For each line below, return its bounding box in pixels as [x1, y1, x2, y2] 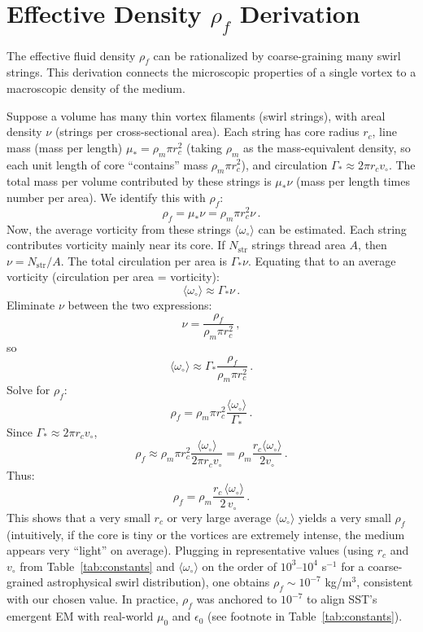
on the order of [202, 557, 277, 574]
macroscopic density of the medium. [7, 79, 185, 96]
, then [358, 236, 387, 253]
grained [7, 573, 44, 590]
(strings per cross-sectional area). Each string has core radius [55, 123, 360, 140]
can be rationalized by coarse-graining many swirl [153, 46, 401, 64]
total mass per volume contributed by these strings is [7, 173, 272, 190]
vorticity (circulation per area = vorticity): [7, 268, 220, 285]
